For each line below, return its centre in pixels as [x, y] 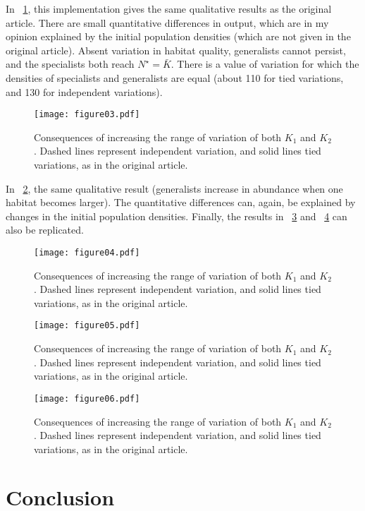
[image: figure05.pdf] [87, 326]
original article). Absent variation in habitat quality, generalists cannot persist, [176, 50]
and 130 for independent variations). [84, 91]
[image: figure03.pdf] [87, 115]
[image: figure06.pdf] [87, 398]
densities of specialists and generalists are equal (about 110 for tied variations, [175, 77]
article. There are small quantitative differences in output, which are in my [167, 22]
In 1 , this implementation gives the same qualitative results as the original [169, 8]
